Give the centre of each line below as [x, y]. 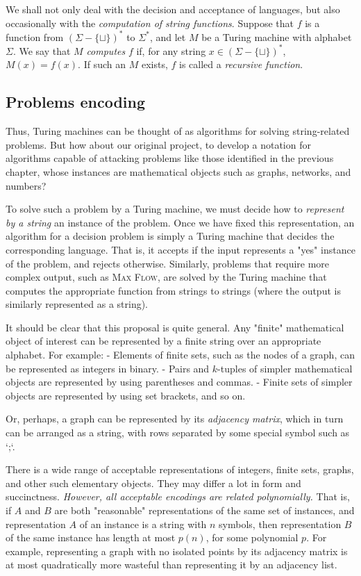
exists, [154, 64]
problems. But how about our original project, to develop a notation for [158, 144]
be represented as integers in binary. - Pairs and [108, 368]
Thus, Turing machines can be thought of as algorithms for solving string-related [178, 131]
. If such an [102, 64]
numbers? [26, 185]
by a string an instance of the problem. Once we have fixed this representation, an [180, 222]
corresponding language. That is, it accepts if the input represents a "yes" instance [180, 249]
